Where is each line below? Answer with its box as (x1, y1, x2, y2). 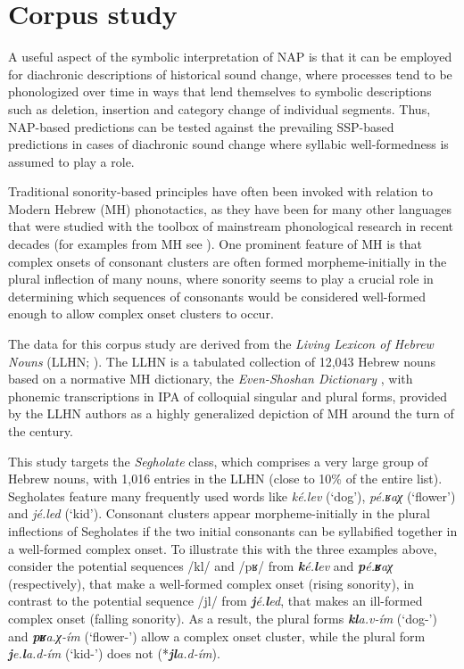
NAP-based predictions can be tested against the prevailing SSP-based (8, 117, 394, 136)
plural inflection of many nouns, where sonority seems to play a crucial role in (8, 269, 434, 288)
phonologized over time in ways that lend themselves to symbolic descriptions (8, 82, 432, 101)
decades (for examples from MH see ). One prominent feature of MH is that (8, 235, 422, 253)
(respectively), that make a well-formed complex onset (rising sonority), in (8, 574, 415, 592)
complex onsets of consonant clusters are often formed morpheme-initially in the (8, 252, 447, 270)
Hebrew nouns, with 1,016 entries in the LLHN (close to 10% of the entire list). (8, 469, 443, 488)
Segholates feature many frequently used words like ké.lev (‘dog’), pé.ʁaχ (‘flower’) (8, 486, 456, 505)
